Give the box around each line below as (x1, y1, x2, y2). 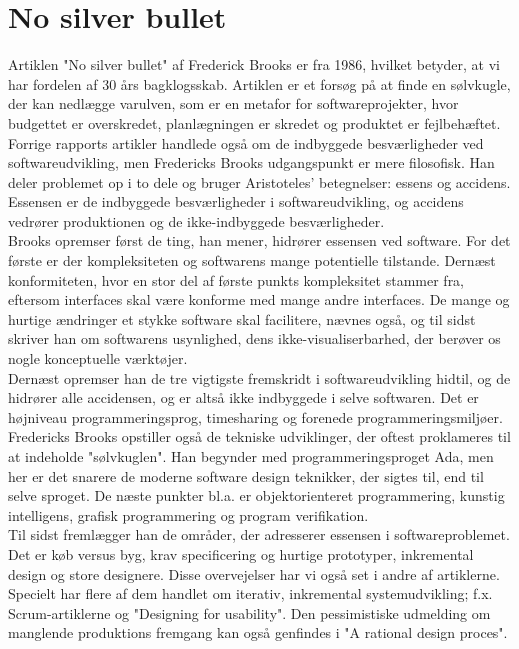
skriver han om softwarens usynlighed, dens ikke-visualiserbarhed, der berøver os (8, 328, 501, 349)
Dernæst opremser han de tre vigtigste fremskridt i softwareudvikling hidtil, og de (8, 367, 511, 388)
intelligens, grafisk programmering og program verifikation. (8, 504, 369, 525)
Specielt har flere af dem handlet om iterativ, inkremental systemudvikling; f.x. (8, 583, 493, 604)
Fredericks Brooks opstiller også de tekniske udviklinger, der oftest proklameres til (8, 426, 511, 447)
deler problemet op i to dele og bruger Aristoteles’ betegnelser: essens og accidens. (8, 171, 511, 192)
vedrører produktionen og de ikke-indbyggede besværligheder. (8, 210, 385, 231)
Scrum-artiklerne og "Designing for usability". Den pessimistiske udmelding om (8, 602, 491, 623)
